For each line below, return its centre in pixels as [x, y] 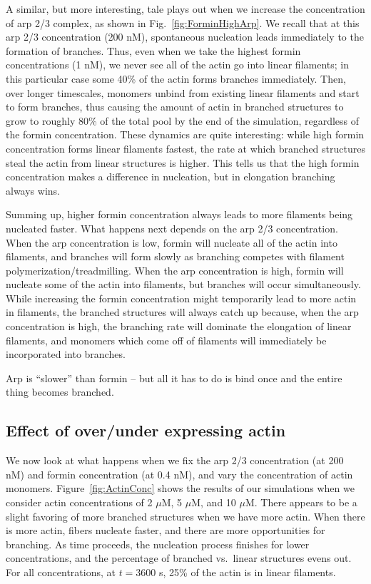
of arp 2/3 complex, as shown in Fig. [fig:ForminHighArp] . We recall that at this [183, 22]
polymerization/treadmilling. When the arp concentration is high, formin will [175, 270]
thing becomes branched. [60, 392]
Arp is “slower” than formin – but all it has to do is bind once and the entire [174, 378]
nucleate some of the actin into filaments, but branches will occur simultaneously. [183, 284]
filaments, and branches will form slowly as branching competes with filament [175, 256]
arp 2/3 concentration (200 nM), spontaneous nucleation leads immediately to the [185, 37]
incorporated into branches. [66, 354]
